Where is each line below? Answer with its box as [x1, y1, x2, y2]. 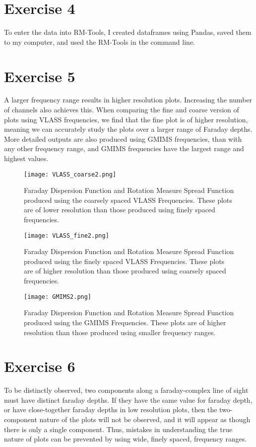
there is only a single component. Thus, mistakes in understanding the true [4, 424, 233, 434]
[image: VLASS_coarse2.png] [24, 171, 117, 178]
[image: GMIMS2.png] [24, 293, 92, 300]
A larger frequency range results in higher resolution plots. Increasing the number [4, 94, 253, 105]
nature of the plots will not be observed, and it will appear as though [39, 414, 251, 424]
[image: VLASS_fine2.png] [24, 232, 109, 239]
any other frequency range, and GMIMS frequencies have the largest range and [4, 143, 244, 154]
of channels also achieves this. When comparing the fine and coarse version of [4, 104, 239, 115]
